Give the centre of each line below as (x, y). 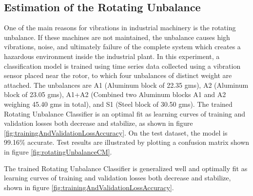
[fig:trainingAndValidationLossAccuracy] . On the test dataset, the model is (116, 132)
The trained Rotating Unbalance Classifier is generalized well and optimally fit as (126, 168)
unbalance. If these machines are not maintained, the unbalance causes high (117, 37)
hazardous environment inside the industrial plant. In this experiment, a (112, 56)
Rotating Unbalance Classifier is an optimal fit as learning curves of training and (125, 113)
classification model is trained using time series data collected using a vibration (122, 66)
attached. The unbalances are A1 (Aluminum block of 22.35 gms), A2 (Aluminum (126, 85)
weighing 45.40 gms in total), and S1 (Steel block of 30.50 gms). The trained (118, 104)
